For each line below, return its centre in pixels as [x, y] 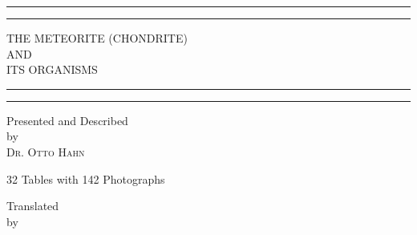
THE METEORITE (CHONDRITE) [97, 38]
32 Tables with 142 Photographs [86, 178]
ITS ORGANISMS [52, 69]
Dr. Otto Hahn [46, 151]
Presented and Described [67, 120]
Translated [33, 206]
